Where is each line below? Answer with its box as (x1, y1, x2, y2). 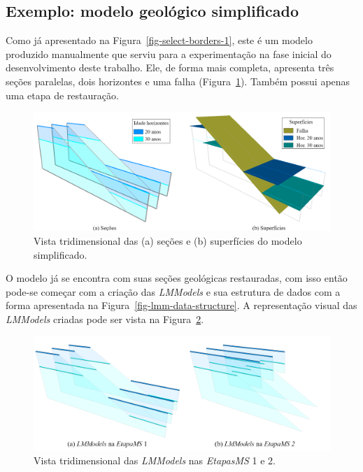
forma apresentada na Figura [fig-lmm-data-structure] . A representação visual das (6, 298, 357, 313)
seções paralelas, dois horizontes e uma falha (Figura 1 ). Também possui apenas (6, 73, 350, 88)
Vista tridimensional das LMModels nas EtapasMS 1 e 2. (34, 453, 276, 468)
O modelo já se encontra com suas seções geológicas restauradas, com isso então (6, 271, 348, 285)
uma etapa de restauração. (6, 87, 119, 102)
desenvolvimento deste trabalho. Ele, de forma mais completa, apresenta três (6, 60, 334, 75)
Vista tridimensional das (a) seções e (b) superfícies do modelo (34, 233, 302, 248)
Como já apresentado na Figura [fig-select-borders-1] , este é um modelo (6, 33, 313, 48)
